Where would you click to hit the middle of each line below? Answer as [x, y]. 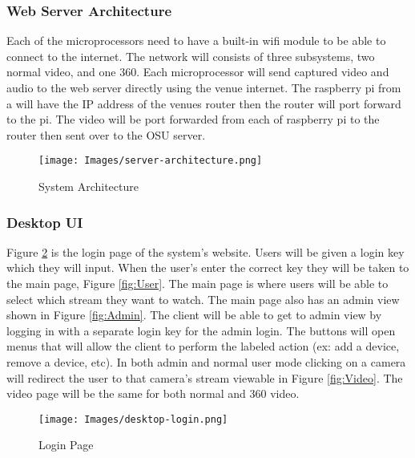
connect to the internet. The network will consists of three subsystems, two [191, 56]
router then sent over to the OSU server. [106, 134]
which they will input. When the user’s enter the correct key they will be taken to [208, 268]
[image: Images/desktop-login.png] [133, 419]
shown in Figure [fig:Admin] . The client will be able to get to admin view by [194, 315]
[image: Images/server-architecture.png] [151, 161]
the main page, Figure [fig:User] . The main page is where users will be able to [197, 284]
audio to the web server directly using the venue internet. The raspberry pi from [204, 87]
